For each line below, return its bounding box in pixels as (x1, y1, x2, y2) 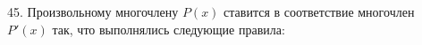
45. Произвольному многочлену (7, 3, 179, 20)
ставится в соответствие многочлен (224, 3, 415, 20)
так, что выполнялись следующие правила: (52, 19, 285, 38)
